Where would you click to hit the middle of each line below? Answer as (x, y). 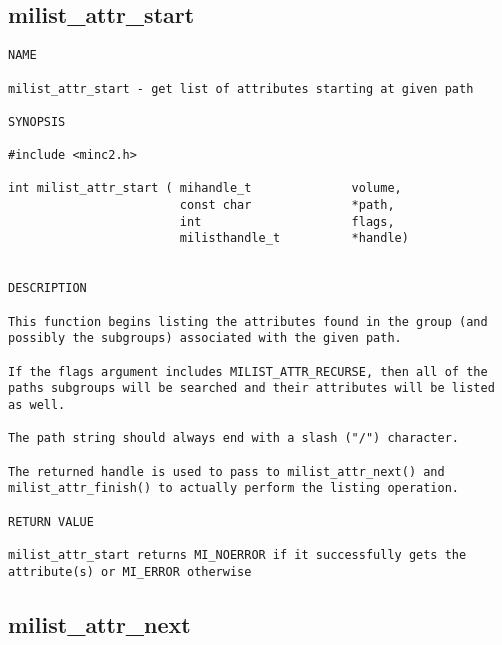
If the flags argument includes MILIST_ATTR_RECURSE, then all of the (248, 371)
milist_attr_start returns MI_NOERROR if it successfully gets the (237, 554)
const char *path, (287, 205)
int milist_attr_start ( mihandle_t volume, (205, 188)
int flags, (287, 221)
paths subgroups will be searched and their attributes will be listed (251, 388)
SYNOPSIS (37, 121)
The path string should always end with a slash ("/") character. (234, 438)
